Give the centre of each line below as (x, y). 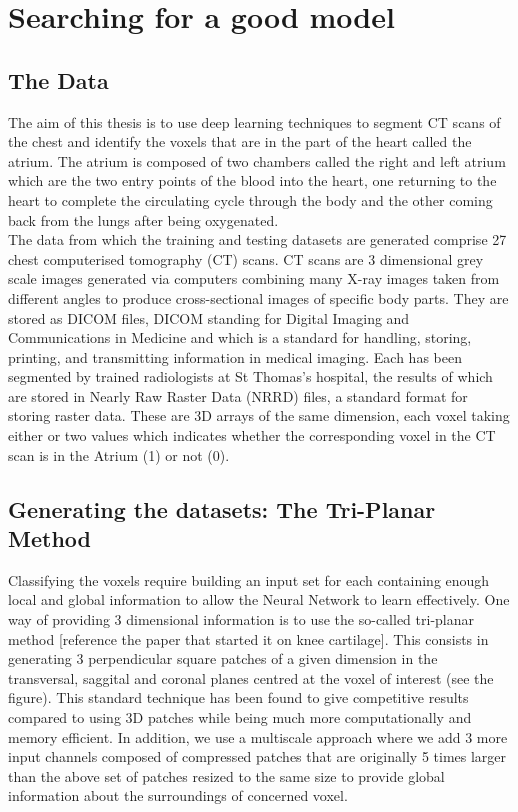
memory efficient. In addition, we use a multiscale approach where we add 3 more (258, 736)
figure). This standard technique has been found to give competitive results (238, 697)
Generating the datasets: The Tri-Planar (222, 508)
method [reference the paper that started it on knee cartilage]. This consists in (248, 638)
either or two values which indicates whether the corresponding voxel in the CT (252, 435)
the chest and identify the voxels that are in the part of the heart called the (240, 141)
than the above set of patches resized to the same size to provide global (226, 775)
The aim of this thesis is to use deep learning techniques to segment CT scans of (254, 121)
